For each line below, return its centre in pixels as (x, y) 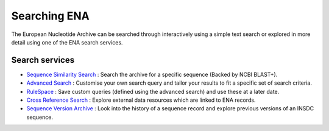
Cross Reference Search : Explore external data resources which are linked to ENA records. (141, 100)
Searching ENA (50, 16)
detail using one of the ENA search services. (67, 42)
